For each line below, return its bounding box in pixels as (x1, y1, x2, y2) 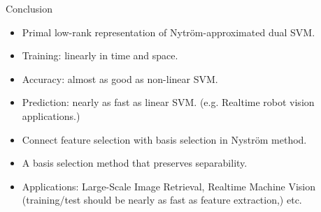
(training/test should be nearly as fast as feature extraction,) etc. (22, 192, 302, 207)
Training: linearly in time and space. (22, 48, 178, 63)
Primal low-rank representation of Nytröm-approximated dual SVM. (22, 24, 315, 39)
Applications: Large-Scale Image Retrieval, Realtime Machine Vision (22, 179, 316, 193)
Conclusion (6, 1, 52, 15)
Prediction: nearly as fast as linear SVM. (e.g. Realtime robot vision (22, 95, 315, 109)
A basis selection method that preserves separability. (22, 156, 248, 170)
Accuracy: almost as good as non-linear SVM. (22, 71, 218, 86)
